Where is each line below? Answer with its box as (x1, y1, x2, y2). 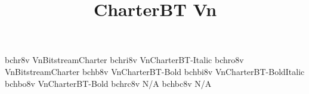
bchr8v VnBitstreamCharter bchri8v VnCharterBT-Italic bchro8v (5, 54, 244, 66)
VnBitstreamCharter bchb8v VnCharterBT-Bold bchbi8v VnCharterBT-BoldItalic (5, 65, 305, 77)
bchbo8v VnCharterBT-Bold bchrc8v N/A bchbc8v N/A (5, 77, 212, 89)
